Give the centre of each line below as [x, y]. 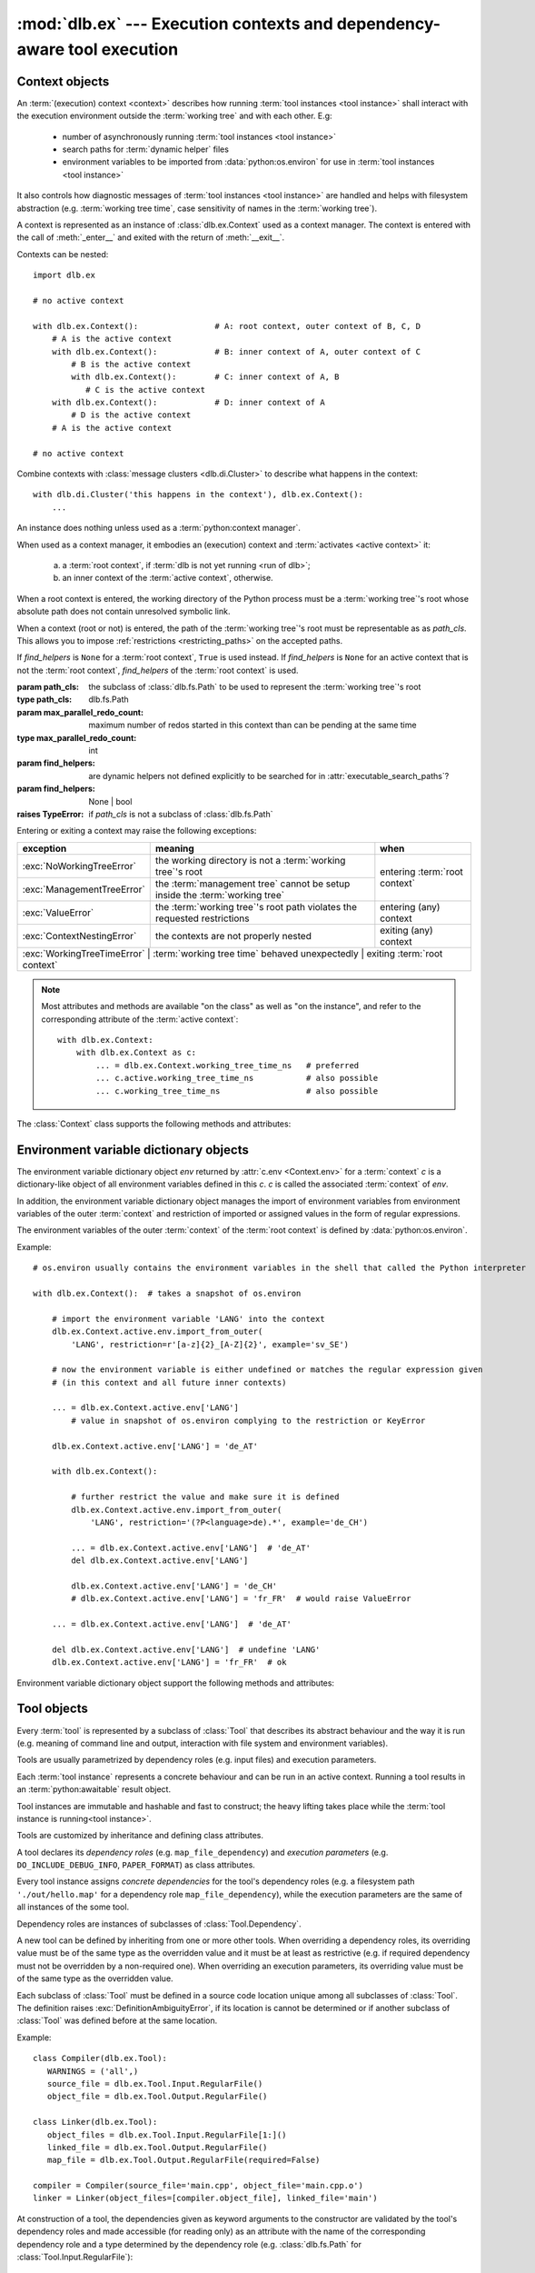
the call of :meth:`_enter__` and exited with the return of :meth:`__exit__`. [151, 237]
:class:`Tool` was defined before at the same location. [117, 2021]
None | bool [110, 801]
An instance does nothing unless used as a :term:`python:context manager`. [159, 528]
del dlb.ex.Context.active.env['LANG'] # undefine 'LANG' [186, 1649]
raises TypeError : [50, 814]
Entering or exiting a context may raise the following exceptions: [137, 831]
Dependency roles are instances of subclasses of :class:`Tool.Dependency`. [159, 1924]
